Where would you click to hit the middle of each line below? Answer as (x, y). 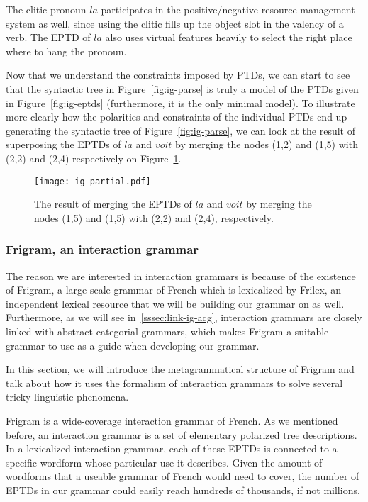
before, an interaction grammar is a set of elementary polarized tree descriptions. (182, 434)
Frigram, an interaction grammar (102, 249)
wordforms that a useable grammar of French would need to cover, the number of (183, 476)
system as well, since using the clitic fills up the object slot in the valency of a (175, 23)
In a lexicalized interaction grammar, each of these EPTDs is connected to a (172, 448)
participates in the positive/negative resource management (228, 9)
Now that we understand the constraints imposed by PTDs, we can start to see (178, 75)
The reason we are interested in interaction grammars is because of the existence (181, 275)
